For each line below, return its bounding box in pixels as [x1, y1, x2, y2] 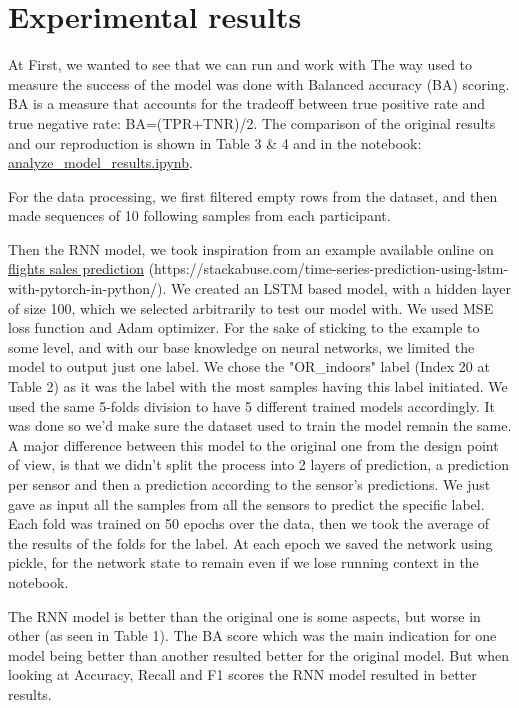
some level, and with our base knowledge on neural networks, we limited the [8, 336, 475, 357]
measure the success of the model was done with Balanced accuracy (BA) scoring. [8, 73, 510, 94]
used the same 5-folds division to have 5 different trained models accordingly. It [8, 395, 495, 416]
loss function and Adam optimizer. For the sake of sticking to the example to [8, 317, 480, 338]
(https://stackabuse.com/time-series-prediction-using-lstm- [148, 258, 509, 279]
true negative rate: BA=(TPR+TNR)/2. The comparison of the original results [8, 112, 496, 133]
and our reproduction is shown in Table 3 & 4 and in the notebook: [8, 132, 422, 153]
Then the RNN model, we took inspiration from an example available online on [8, 238, 494, 259]
